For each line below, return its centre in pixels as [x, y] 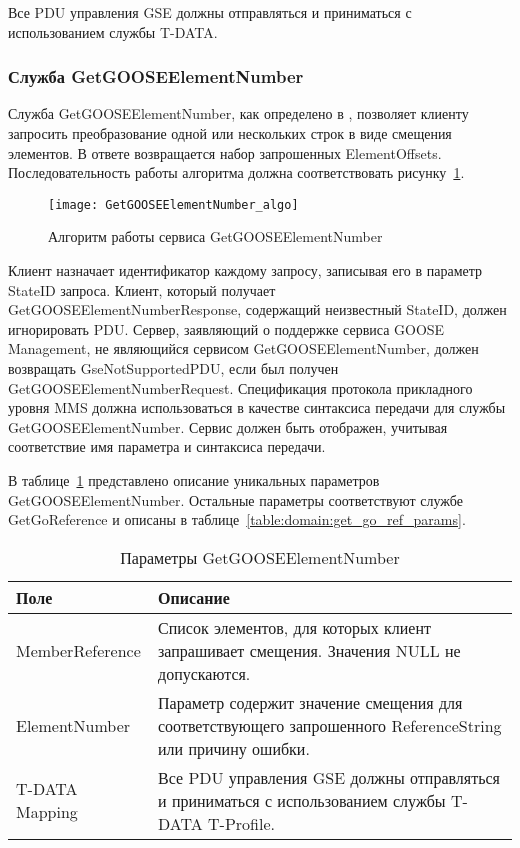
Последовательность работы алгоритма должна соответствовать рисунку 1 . [236, 172]
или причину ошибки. [234, 748]
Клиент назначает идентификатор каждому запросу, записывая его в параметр [245, 270]
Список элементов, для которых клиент [294, 627]
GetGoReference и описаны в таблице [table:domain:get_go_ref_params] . [237, 519]
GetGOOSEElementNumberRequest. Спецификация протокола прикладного [240, 387]
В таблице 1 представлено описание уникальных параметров [194, 479]
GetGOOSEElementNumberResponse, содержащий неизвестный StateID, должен [257, 309]
